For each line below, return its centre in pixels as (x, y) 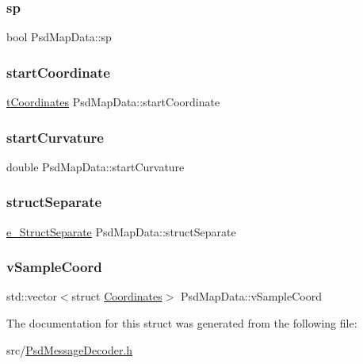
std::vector (32, 296)
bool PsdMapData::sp (59, 37)
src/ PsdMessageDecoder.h (70, 349)
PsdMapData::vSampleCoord (251, 296)
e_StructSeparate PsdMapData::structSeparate (121, 231)
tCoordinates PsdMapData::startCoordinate (113, 102)
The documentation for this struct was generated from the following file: (182, 323)
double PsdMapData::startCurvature (96, 166)
